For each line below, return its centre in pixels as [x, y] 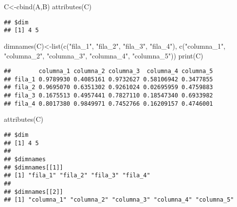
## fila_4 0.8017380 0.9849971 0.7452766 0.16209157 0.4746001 [109, 103]
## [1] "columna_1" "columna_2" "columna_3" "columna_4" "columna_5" [119, 200]
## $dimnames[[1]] [34, 167]
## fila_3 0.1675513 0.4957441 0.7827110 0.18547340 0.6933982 [109, 96]
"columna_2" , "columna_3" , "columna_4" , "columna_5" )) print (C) [104, 55]
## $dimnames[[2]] [34, 192]
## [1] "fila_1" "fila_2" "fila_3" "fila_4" [77, 176]
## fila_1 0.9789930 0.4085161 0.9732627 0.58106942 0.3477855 [109, 79]
